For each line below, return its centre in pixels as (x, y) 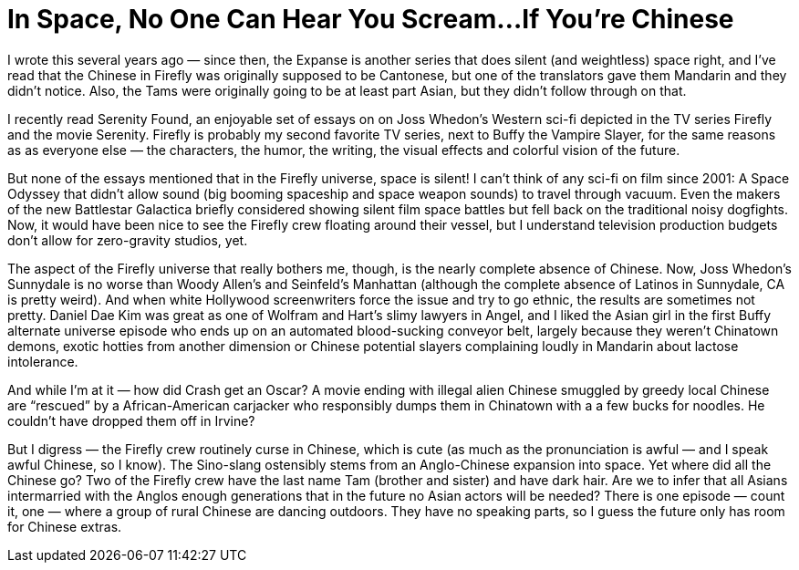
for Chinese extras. (65, 526)
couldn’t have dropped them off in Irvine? (131, 420)
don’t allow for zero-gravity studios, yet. (128, 240)
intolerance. (43, 361)
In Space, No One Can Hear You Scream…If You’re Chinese (371, 19)
